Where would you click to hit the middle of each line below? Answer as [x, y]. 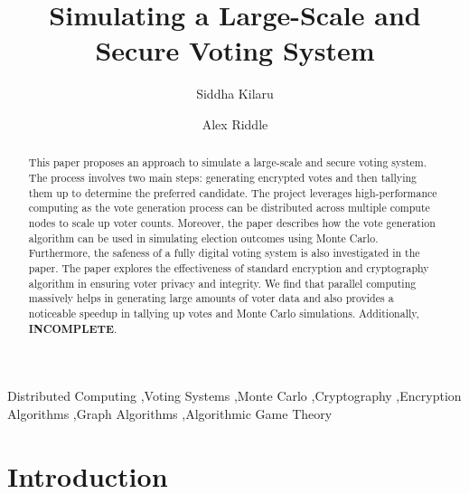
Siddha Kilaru [235, 94]
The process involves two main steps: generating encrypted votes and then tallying [222, 177]
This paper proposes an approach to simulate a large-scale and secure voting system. [228, 162]
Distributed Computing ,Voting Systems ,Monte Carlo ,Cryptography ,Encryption [234, 396]
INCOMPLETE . [73, 328]
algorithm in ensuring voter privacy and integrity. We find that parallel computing [222, 283]
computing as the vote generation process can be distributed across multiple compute [229, 208]
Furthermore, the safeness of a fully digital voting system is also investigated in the [224, 253]
